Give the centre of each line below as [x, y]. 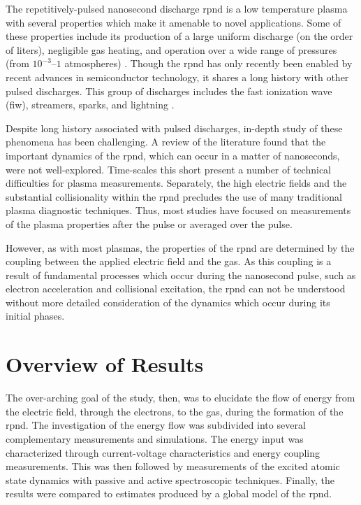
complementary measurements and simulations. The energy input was [155, 438]
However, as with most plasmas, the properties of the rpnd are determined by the [180, 247]
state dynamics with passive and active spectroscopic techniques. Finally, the [170, 479]
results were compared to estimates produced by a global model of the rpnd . [169, 493]
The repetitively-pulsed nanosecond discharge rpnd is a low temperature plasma [177, 8]
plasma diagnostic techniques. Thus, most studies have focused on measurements [178, 210]
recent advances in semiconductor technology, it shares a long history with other [177, 77]
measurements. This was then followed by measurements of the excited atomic [173, 466]
